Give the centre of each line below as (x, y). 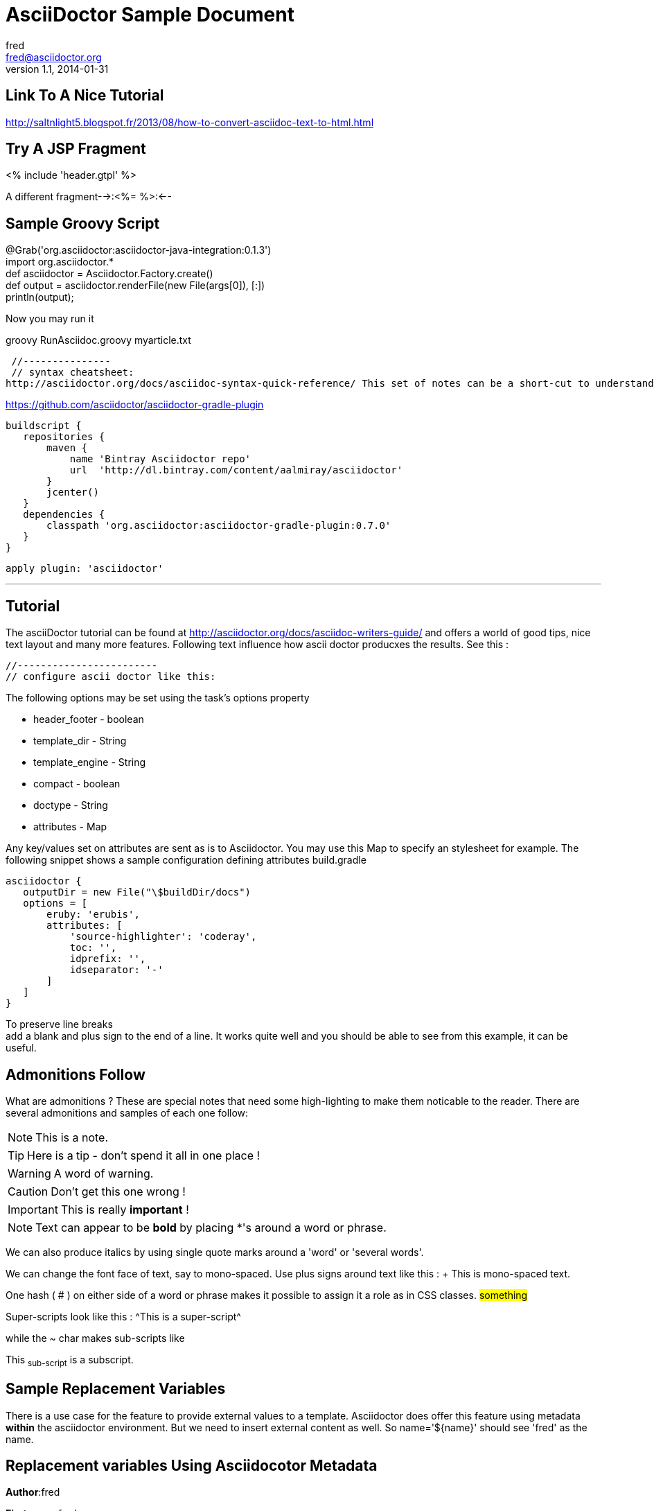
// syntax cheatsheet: (73, 373)
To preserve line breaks (59, 1024)
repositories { (64, 437)
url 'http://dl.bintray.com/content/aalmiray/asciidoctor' (236, 470)
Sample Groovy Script (83, 223)
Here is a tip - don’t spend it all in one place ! (144, 1155)
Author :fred (33, 1492)
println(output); (40, 297)
